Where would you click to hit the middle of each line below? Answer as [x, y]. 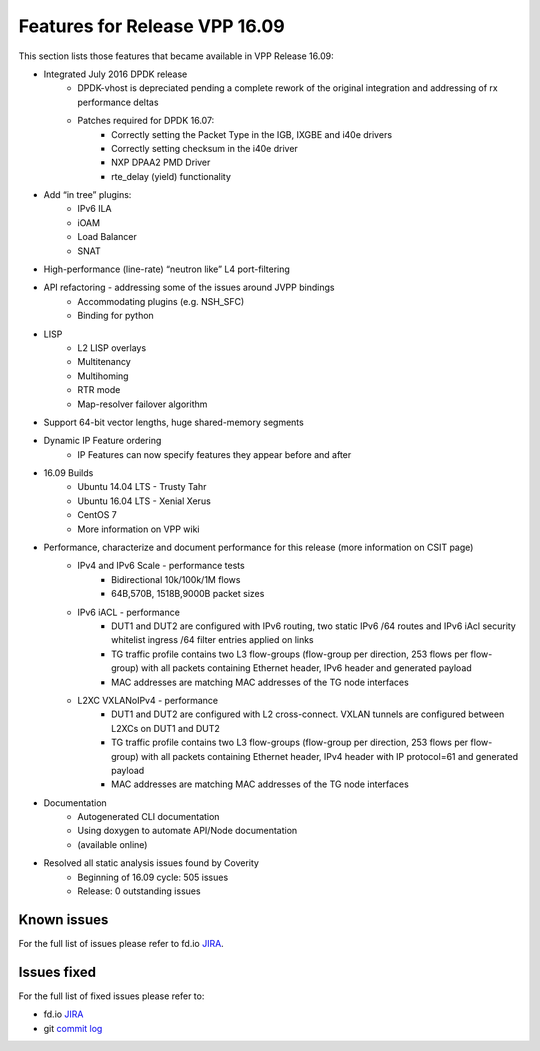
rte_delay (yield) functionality [171, 176]
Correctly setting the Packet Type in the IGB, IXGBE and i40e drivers [252, 134]
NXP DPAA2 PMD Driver [161, 162]
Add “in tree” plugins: [87, 195]
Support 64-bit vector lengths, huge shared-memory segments [173, 422]
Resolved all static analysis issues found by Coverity [151, 863]
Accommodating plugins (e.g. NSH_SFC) [161, 301]
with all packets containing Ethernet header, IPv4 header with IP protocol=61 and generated [329, 756]
